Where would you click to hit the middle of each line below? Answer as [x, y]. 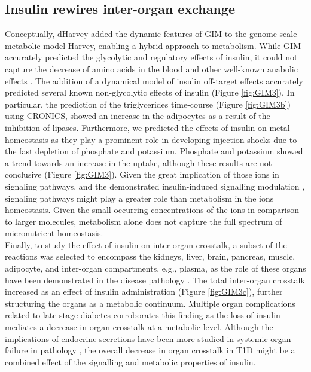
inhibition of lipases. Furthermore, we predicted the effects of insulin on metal [147, 127]
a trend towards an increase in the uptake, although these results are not [138, 162]
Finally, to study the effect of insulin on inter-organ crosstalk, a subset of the [146, 244]
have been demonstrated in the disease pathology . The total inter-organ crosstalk [155, 280]
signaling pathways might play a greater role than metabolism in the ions [139, 198]
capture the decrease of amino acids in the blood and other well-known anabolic [151, 68]
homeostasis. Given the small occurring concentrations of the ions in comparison [152, 210]
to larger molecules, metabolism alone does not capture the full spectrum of [144, 221]
